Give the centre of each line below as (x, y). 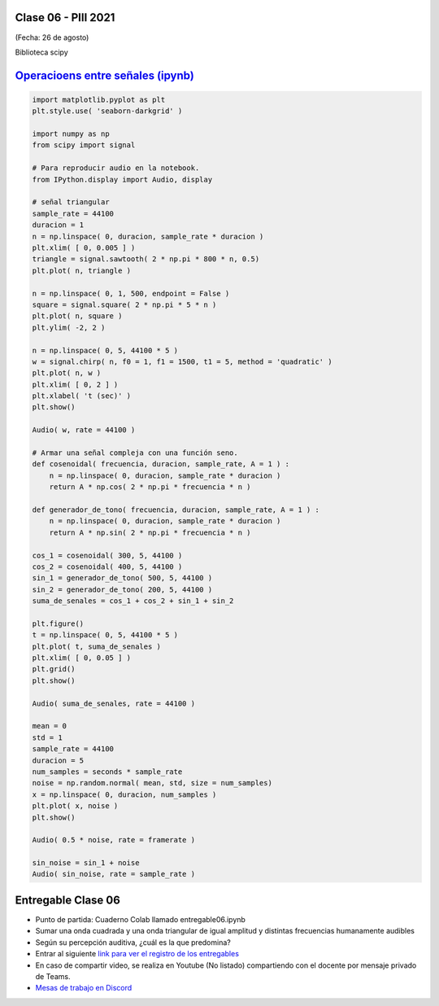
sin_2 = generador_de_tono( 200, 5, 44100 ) (122, 589)
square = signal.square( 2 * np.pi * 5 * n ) (124, 304)
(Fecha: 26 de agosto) (52, 37)
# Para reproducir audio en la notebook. (116, 168)
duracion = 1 (58, 225)
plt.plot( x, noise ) (75, 806)
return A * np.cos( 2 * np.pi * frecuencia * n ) (150, 487)
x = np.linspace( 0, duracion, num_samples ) (124, 794)
